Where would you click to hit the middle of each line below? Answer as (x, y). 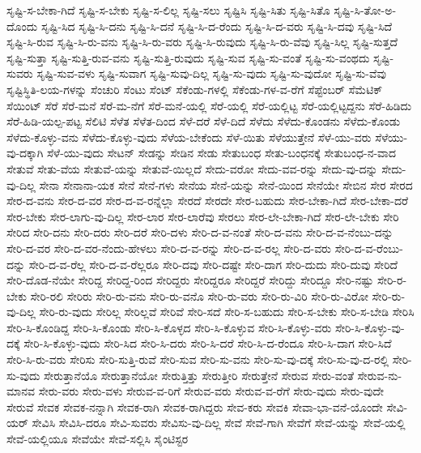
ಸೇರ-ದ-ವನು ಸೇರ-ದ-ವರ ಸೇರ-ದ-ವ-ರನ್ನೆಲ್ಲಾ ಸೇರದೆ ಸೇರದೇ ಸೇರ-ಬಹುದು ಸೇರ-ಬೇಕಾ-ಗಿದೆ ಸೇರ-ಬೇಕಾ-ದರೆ (207, 201)
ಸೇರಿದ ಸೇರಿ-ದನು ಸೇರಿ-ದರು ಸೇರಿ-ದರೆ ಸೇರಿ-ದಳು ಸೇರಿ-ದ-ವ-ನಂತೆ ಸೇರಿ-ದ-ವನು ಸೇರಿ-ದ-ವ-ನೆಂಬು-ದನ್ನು (200, 232)
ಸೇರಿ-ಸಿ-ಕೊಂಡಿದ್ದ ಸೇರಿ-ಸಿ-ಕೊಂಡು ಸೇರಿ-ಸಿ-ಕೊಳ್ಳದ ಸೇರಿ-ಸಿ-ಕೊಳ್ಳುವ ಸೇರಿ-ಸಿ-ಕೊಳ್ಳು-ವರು (169, 327)
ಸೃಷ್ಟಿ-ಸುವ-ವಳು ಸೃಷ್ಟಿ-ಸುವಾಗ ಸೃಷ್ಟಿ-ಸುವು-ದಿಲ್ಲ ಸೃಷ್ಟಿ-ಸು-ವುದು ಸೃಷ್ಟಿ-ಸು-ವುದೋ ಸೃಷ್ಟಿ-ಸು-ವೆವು (211, 73)
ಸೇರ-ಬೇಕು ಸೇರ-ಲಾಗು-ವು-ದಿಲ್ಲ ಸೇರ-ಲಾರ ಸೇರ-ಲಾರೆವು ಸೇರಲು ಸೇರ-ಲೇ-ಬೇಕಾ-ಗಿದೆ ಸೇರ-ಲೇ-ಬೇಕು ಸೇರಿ (203, 216)
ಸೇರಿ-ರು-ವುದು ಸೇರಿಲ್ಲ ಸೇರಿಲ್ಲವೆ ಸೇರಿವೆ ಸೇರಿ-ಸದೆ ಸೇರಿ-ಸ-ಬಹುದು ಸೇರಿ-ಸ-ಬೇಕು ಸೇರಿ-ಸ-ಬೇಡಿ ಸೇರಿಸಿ (227, 312)
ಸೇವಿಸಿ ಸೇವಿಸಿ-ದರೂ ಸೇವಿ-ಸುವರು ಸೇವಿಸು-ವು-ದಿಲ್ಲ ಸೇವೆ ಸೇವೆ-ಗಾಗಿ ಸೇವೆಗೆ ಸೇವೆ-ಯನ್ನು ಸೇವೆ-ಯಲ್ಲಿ (219, 423)
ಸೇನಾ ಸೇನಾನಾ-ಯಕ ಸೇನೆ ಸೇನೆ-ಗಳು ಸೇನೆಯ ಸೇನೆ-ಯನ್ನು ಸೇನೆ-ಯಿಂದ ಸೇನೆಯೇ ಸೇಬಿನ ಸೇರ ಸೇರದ (226, 184)
